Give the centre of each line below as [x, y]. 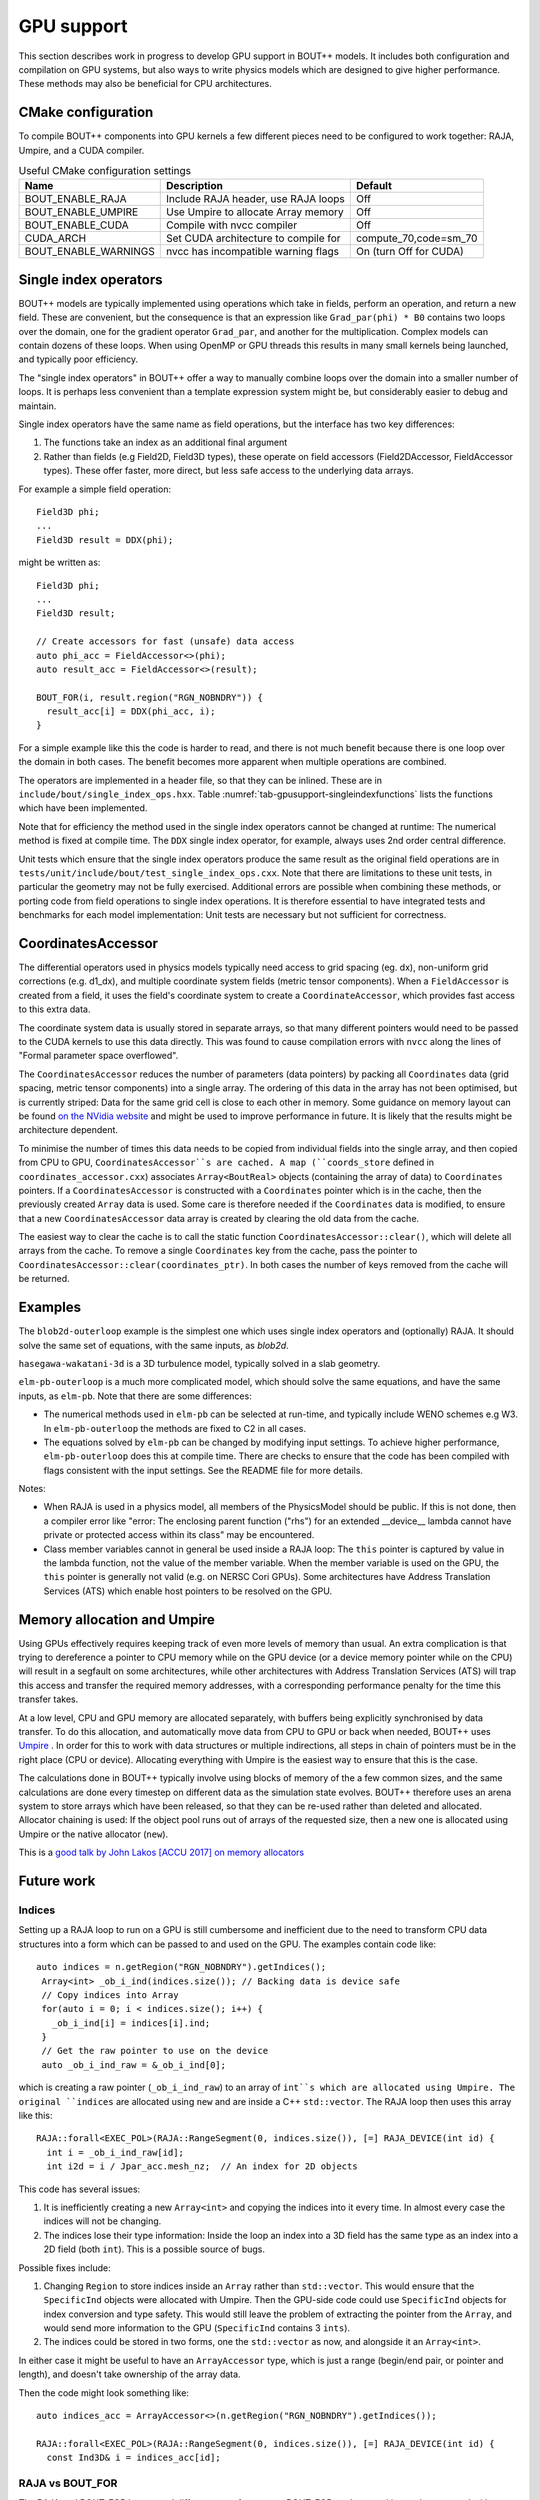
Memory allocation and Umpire [116, 1619]
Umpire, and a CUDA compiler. [81, 150]
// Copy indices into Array [110, 1994]
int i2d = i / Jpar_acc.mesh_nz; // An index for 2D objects [202, 2166]
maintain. [37, 406]
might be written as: [59, 562]
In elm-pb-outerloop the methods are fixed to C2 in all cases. [175, 1428]
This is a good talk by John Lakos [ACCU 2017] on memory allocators [161, 1852]
